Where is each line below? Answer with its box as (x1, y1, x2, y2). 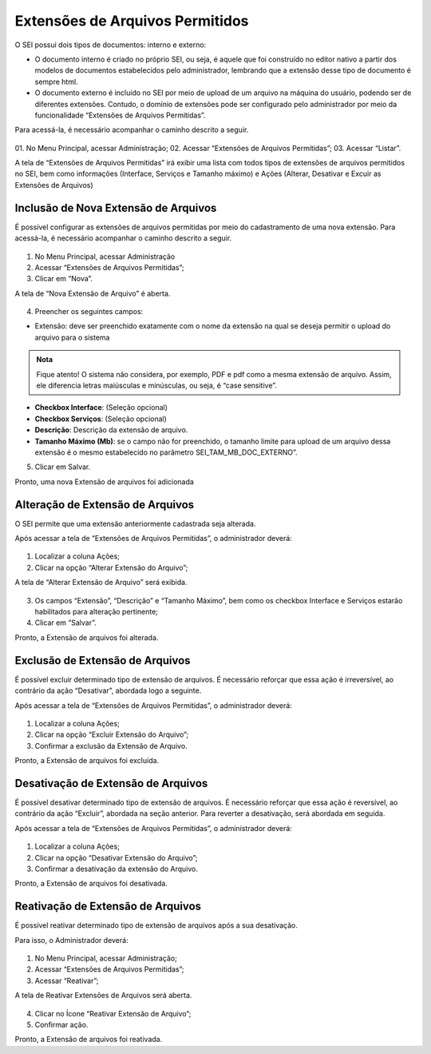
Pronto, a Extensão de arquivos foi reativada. (14, 1035, 163, 1044)
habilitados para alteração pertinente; (34, 607, 159, 617)
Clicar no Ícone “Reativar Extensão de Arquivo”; (34, 1008, 192, 1018)
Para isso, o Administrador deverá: (14, 935, 129, 945)
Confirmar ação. (34, 1020, 89, 1029)
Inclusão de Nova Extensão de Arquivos (14, 201, 217, 215)
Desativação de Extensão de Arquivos (14, 776, 208, 790)
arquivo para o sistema (34, 332, 110, 342)
